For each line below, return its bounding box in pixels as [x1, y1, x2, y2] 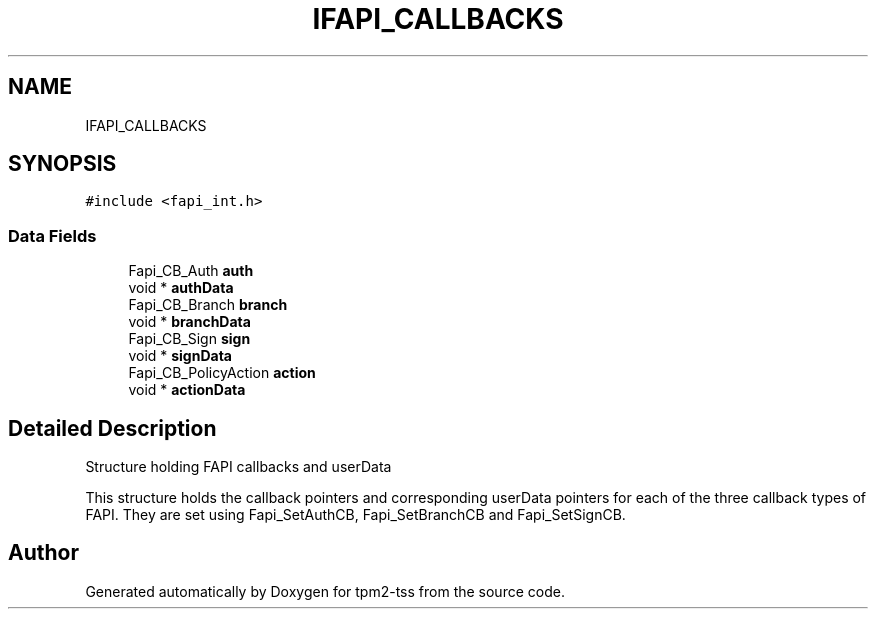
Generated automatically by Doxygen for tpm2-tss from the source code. [85, 582, 565, 600]
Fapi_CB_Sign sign [128, 330, 251, 348]
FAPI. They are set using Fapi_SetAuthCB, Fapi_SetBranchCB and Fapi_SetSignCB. [85, 506, 626, 524]
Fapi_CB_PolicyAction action [128, 364, 316, 382]
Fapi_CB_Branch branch [128, 296, 288, 314]
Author [8, 540, 79, 566]
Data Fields [8, 225, 97, 246]
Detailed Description [8, 415, 217, 441]
